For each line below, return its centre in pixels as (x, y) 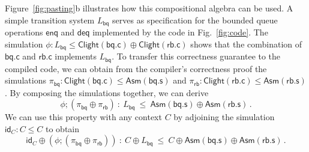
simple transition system (50, 20)
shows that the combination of (246, 44)
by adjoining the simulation (224, 117)
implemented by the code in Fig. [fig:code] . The (180, 32)
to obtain (62, 128)
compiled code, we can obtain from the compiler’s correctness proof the (136, 68)
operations (24, 32)
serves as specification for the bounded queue (195, 20)
